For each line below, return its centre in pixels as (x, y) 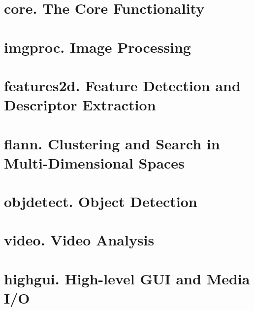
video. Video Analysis (79, 240)
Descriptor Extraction (80, 105)
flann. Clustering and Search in (112, 143)
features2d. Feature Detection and (122, 85)
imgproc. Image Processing (97, 47)
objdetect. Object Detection (101, 201)
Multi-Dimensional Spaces (94, 162)
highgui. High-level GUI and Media (127, 278)
